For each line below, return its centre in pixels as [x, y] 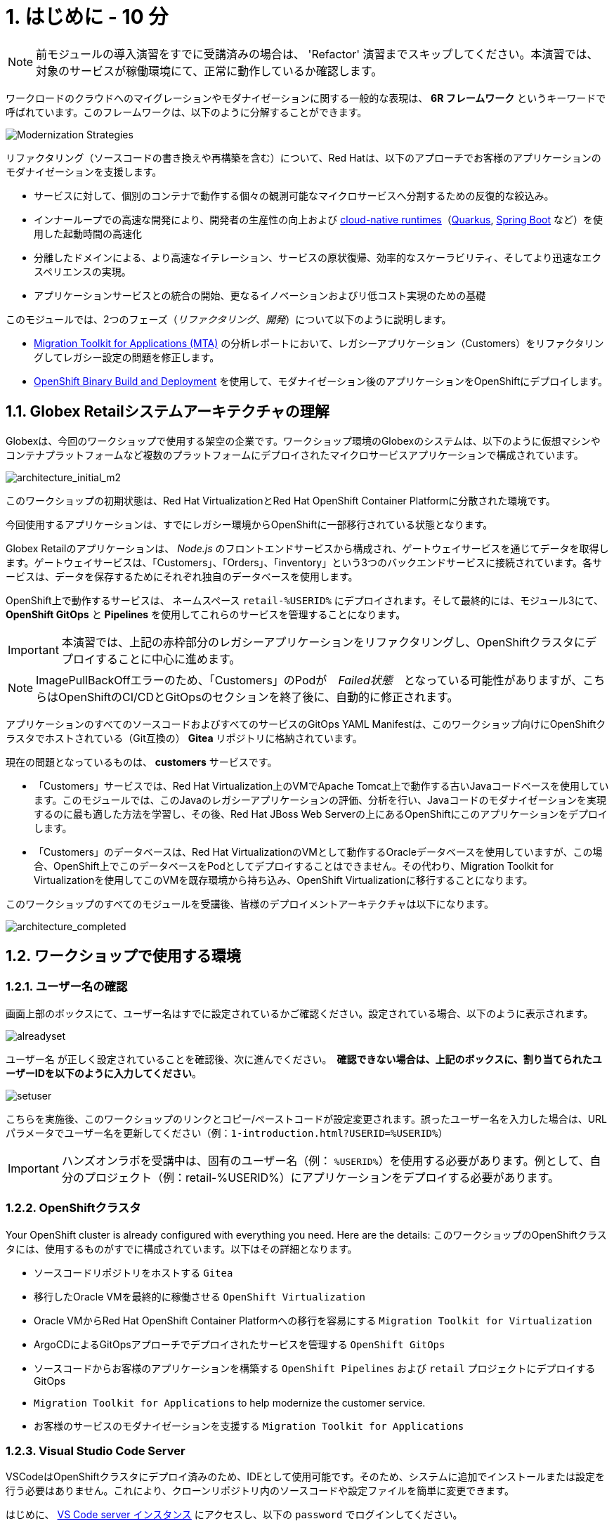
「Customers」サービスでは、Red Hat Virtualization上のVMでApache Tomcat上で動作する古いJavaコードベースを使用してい [321, 785]
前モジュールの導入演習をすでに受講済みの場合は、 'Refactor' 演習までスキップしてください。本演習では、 [317, 54]
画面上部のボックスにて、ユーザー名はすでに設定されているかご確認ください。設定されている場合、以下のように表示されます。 [300, 1013]
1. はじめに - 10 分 [87, 17]
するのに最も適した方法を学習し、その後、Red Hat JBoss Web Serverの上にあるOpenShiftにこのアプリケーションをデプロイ [321, 814]
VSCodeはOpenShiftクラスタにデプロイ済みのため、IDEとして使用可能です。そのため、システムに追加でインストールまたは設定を [306, 1477]
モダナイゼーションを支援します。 [84, 171]
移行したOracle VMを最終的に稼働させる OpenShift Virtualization [200, 1296]
